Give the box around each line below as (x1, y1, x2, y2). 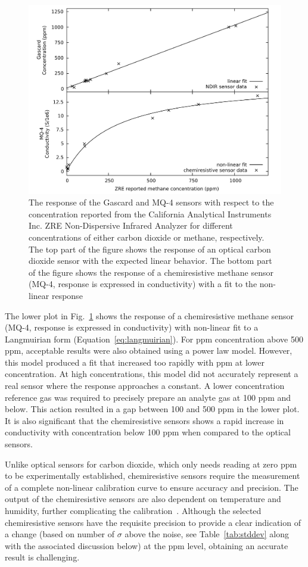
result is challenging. (5, 551, 80, 563)
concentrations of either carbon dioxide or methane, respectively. (29, 230, 265, 243)
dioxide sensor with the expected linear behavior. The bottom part (29, 254, 272, 267)
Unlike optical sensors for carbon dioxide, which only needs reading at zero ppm (5, 457, 297, 470)
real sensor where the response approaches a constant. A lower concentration (5, 379, 285, 392)
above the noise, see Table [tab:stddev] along (125, 528, 289, 540)
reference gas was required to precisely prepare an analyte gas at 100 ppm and (5, 391, 291, 403)
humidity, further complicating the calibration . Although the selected (5, 504, 262, 517)
